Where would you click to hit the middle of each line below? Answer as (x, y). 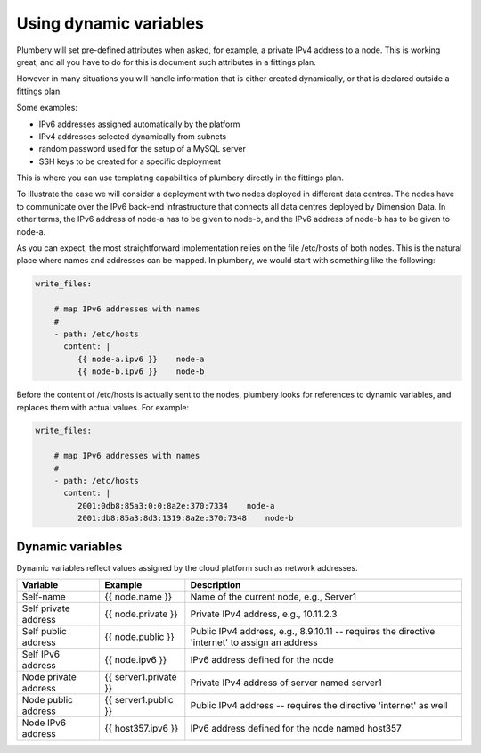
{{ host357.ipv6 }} (142, 729)
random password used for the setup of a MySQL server (143, 149)
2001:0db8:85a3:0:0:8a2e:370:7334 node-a (176, 505)
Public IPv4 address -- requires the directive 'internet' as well (319, 706)
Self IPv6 (41, 654)
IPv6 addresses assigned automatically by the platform (139, 124)
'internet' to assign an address (254, 642)
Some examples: (47, 108)
